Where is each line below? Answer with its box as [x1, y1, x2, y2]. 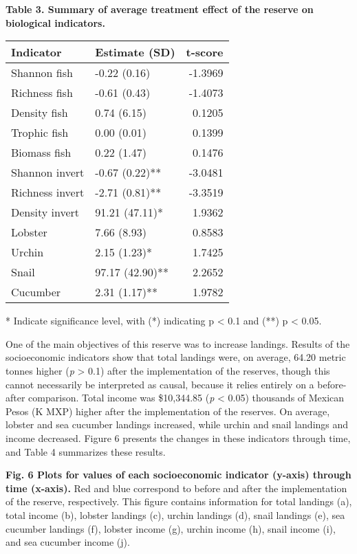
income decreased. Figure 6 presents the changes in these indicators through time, [6, 430, 351, 445]
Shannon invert [11, 164, 85, 181]
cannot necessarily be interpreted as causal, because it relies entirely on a [6, 377, 314, 391]
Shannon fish [11, 65, 73, 81]
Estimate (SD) [95, 44, 175, 60]
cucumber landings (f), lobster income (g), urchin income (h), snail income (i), [6, 521, 336, 535]
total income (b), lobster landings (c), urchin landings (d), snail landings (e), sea [6, 507, 345, 522]
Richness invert [11, 184, 85, 201]
